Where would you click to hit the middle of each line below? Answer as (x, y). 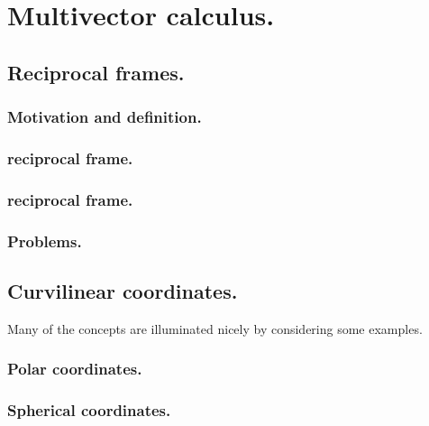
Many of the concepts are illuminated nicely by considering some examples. (215, 328)
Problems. (45, 241)
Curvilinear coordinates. (123, 290)
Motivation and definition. (105, 117)
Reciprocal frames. (96, 72)
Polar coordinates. (75, 369)
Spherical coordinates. (89, 410)
